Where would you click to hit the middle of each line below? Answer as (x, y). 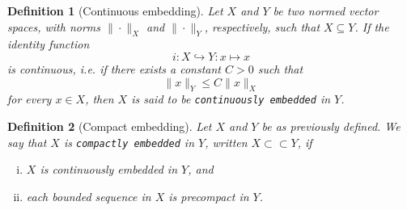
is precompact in (209, 196)
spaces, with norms (54, 26)
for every (30, 99)
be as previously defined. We (331, 126)
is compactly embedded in (129, 142)
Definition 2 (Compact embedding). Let (110, 126)
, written (226, 142)
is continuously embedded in (109, 169)
